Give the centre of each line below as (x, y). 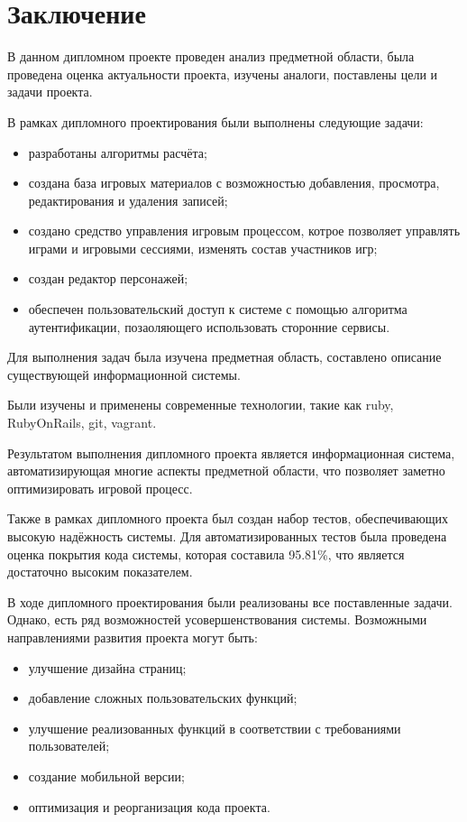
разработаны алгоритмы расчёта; (118, 152)
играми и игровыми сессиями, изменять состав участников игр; (203, 248)
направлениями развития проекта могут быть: (133, 637)
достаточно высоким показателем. (100, 572)
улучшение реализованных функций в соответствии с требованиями (215, 728)
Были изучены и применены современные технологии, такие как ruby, (201, 405)
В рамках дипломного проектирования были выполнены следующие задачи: (215, 121)
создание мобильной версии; (106, 776)
